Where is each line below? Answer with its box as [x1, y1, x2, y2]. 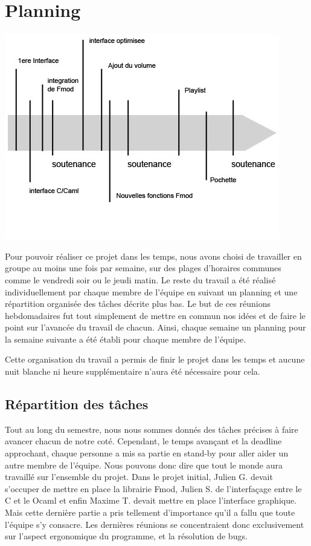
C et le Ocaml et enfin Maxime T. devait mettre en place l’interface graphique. [5, 494, 297, 507]
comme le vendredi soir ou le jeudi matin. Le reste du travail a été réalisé [5, 273, 276, 286]
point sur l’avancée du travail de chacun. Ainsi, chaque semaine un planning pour [5, 321, 306, 334]
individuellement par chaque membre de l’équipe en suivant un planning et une [5, 285, 298, 298]
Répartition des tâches [5, 395, 149, 413]
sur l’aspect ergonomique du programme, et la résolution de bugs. [5, 530, 248, 542]
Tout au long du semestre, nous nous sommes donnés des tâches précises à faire [5, 423, 298, 435]
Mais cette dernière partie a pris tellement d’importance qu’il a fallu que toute [5, 506, 295, 519]
